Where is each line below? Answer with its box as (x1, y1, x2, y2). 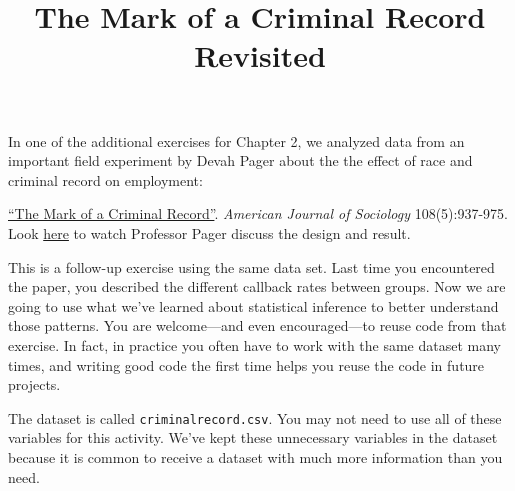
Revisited (194, 35, 326, 76)
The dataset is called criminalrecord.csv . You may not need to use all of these (8, 407, 502, 428)
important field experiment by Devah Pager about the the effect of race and (8, 150, 473, 171)
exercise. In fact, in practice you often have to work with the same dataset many (8, 334, 502, 355)
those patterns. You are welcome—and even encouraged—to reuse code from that (8, 315, 507, 336)
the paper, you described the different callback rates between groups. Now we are (8, 276, 506, 297)
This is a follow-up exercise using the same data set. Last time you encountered (8, 256, 495, 277)
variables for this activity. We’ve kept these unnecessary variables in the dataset (8, 427, 498, 448)
